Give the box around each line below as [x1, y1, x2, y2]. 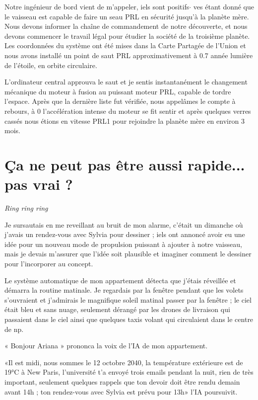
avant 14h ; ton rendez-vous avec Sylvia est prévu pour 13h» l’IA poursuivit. [4, 386, 238, 397]
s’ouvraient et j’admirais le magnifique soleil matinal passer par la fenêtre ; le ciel [4, 294, 252, 305]
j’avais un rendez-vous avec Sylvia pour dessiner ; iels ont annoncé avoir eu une [4, 229, 245, 240]
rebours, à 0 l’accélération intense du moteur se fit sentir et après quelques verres [4, 105, 251, 116]
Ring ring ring [4, 203, 48, 213]
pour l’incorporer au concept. [4, 258, 93, 268]
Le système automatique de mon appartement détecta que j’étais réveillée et [4, 275, 236, 285]
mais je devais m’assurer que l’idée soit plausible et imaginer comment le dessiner [4, 248, 252, 259]
